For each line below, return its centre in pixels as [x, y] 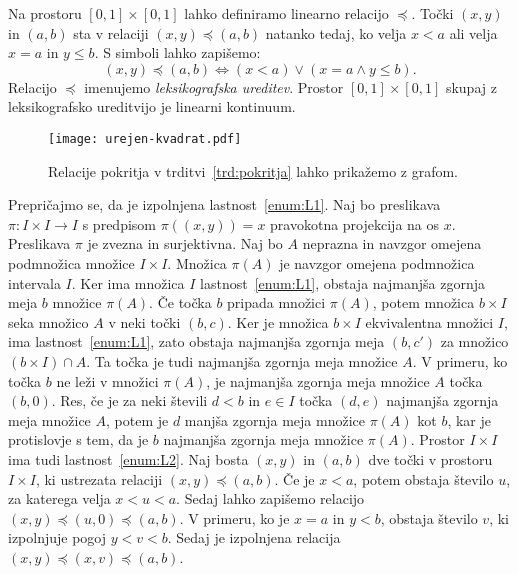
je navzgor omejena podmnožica [377, 263]
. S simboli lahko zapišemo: [177, 52]
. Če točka [180, 302]
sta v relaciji [111, 32]
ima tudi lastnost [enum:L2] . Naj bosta [128, 458]
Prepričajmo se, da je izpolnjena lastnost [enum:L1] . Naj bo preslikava [224, 204]
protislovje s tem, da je [78, 439]
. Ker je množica [278, 321]
